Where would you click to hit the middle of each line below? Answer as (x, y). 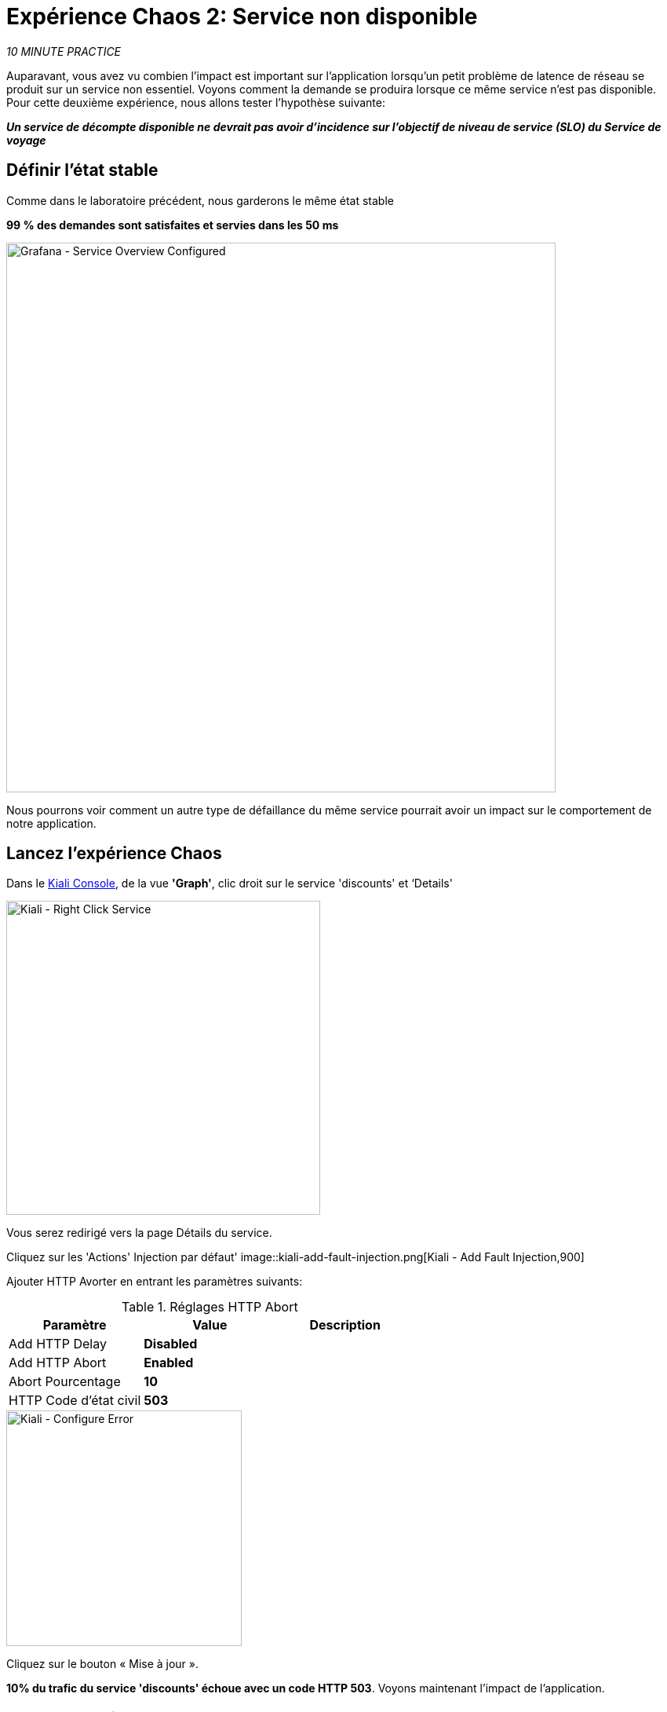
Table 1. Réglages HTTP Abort (210, 1307)
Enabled (169, 1363)
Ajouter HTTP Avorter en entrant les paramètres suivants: (155, 1282)
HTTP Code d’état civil (75, 1401)
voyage (26, 140)
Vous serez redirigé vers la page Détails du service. (139, 1233)
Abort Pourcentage (65, 1382)
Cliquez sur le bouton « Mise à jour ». (103, 1664)
